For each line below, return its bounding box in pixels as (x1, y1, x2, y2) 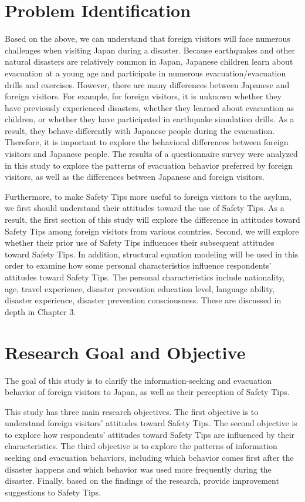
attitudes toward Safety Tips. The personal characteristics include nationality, (5, 271, 285, 283)
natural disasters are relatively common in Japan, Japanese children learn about (5, 55, 293, 68)
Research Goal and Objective (5, 340, 246, 364)
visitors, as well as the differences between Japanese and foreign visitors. (5, 170, 265, 183)
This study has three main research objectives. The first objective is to (5, 405, 259, 417)
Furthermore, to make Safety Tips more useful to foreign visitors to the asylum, (5, 190, 292, 202)
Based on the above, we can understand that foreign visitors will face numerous (5, 32, 290, 45)
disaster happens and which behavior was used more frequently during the (5, 463, 272, 475)
